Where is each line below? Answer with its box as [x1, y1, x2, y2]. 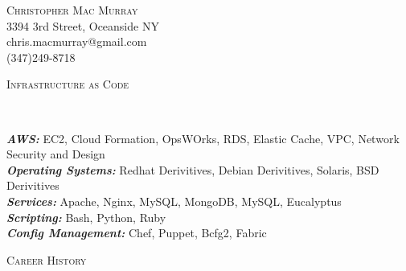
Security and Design [6, 146, 105, 162]
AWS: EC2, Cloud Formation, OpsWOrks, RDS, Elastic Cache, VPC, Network [6, 129, 400, 146]
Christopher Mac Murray [6, 2, 138, 18]
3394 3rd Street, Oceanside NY [6, 17, 159, 34]
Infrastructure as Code [6, 76, 129, 92]
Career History [6, 251, 87, 268]
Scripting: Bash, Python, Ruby [6, 208, 166, 225]
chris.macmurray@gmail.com [6, 33, 147, 50]
